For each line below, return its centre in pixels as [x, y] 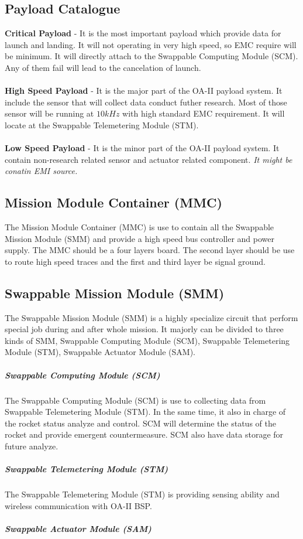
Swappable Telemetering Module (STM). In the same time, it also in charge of [145, 412]
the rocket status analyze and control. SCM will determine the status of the [140, 423]
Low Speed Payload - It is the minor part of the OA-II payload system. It [142, 148]
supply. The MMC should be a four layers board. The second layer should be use [150, 250]
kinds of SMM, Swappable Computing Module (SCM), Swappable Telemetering [147, 340]
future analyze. [32, 446]
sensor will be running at [49, 113]
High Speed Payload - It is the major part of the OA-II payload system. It [144, 91]
